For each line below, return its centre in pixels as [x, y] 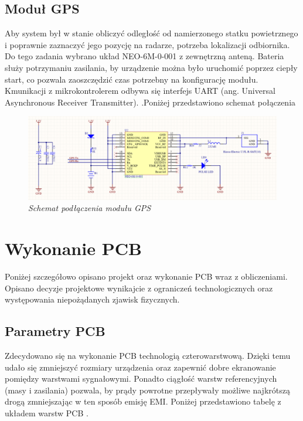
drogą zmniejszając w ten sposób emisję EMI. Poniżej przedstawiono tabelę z [143, 401]
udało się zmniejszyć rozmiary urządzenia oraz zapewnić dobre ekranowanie [140, 367]
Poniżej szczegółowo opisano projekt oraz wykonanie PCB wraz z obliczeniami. [146, 276]
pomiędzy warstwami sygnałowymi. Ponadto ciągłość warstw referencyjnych [141, 378]
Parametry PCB [55, 331]
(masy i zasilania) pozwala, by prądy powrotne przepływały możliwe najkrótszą [147, 390]
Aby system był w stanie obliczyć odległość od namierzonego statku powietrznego [151, 33]
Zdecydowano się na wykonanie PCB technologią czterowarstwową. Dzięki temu [148, 356]
